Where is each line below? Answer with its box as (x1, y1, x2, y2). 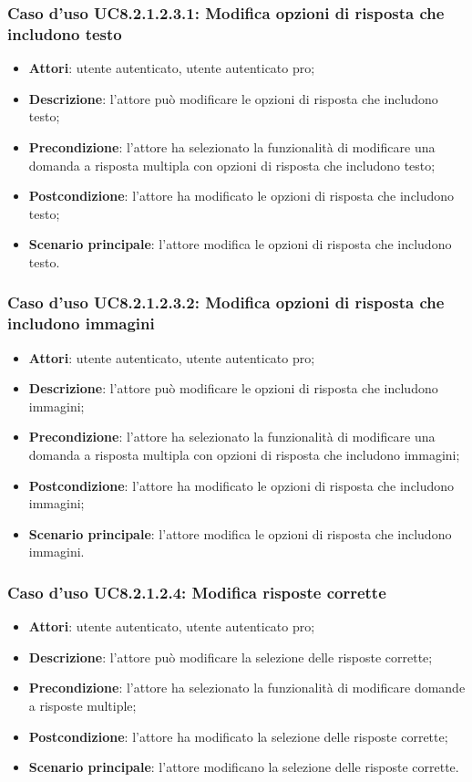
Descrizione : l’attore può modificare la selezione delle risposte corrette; (28, 647, 433, 666)
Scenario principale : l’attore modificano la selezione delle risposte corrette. (28, 757, 459, 777)
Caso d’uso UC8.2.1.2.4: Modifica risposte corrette (7, 580, 386, 603)
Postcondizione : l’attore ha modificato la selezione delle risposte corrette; (28, 726, 448, 746)
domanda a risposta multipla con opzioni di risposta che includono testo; (28, 155, 436, 174)
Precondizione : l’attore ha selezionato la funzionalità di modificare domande (28, 678, 466, 697)
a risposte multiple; (28, 695, 137, 714)
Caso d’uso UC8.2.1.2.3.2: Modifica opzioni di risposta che (7, 291, 445, 314)
